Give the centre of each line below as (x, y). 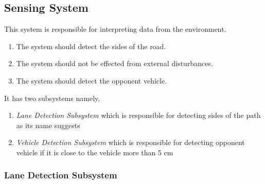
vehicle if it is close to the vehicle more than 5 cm (95, 152)
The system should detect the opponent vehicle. (92, 80)
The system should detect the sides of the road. (91, 46)
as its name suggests (48, 125)
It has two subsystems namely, (52, 98)
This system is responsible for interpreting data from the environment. (115, 29)
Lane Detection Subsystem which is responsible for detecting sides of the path (138, 115)
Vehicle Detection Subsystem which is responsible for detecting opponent (130, 142)
